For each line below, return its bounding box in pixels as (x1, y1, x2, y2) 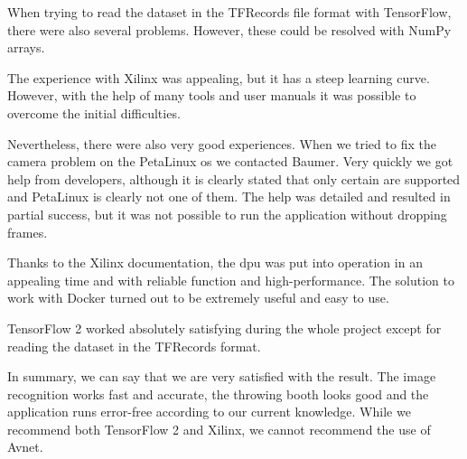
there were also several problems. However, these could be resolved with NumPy (7, 20, 452, 39)
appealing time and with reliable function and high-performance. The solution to (7, 270, 454, 289)
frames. (7, 222, 48, 241)
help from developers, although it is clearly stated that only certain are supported (7, 169, 461, 188)
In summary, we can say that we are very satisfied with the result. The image (7, 367, 436, 386)
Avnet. (7, 437, 43, 456)
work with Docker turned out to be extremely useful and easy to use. (7, 288, 389, 307)
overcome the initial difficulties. (7, 103, 181, 122)
